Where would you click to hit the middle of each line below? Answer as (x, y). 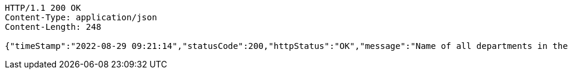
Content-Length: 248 (53, 27)
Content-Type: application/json (81, 17)
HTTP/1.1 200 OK (43, 8)
